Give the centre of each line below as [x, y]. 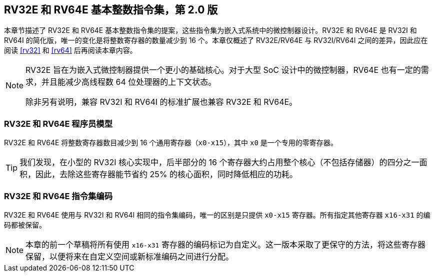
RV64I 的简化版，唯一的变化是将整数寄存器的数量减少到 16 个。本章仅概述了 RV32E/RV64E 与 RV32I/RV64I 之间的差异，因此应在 [216, 40]
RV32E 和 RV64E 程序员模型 [58, 124]
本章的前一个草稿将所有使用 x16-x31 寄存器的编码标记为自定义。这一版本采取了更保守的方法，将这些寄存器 [225, 244]
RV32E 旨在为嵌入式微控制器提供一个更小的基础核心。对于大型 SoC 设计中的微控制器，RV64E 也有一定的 [223, 70]
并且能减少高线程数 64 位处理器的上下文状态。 [129, 82]
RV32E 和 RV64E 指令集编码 [58, 196]
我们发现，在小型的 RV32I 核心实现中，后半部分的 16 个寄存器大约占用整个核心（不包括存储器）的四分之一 [219, 162]
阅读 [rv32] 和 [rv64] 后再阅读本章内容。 [70, 50]
